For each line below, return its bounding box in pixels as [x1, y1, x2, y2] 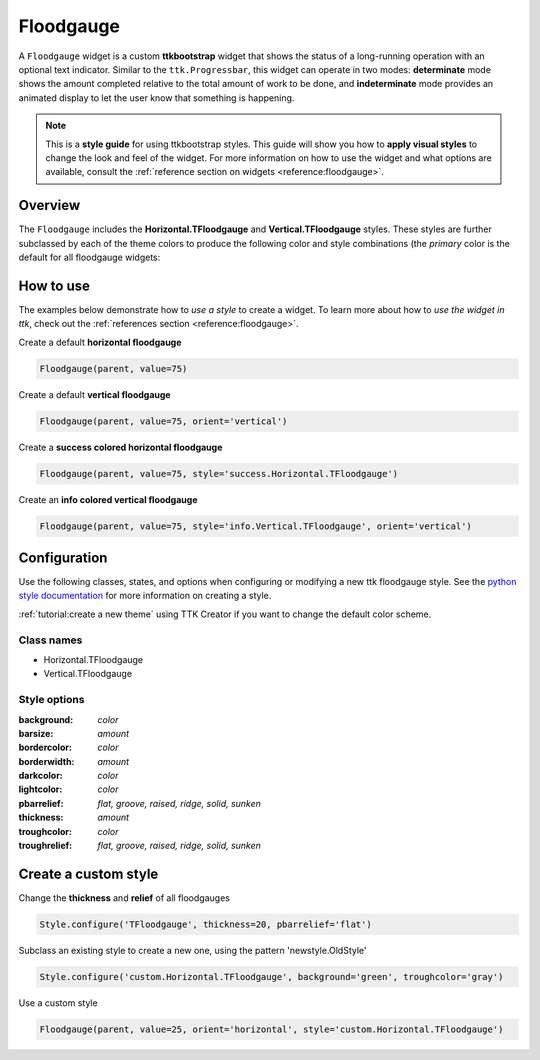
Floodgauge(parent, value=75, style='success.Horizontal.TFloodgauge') [39, 468, 399, 479]
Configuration [18, 549, 108, 566]
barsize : [18, 727, 54, 739]
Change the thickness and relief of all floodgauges [18, 891, 230, 904]
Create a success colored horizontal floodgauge [18, 441, 223, 453]
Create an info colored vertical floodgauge [18, 493, 198, 505]
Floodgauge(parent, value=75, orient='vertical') [39, 415, 288, 427]
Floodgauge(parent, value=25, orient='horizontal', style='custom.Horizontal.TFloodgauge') [39, 1023, 504, 1035]
